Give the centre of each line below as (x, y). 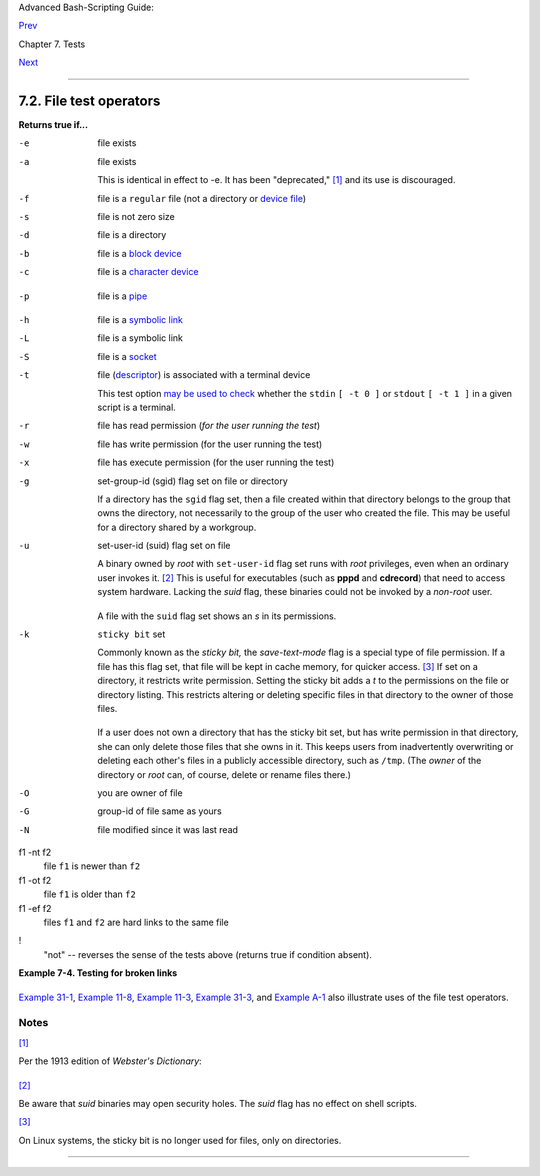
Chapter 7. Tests (52, 44)
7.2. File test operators (89, 100)
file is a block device (139, 253)
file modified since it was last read (168, 829)
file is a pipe (122, 296)
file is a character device (148, 272)
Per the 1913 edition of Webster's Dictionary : (110, 1061)
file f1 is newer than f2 (92, 866)
